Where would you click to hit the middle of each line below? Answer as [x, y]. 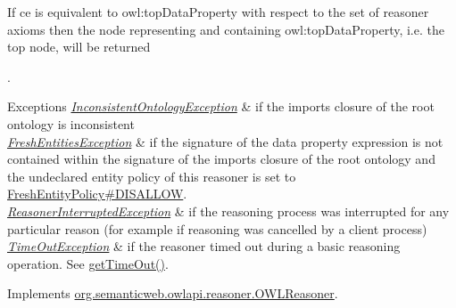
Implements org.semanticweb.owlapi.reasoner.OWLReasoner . [173, 293]
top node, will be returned [79, 47]
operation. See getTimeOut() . [88, 263]
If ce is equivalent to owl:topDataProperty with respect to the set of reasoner [218, 12]
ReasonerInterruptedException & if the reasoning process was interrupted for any [228, 211]
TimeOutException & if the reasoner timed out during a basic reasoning [204, 246]
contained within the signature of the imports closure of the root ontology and [221, 159]
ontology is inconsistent [71, 123]
